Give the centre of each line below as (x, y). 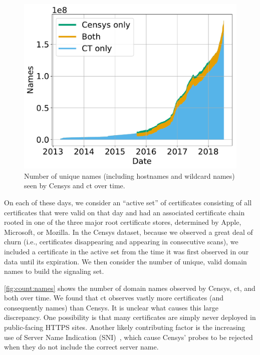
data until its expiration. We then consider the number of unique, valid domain (125, 261)
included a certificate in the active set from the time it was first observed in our (126, 251)
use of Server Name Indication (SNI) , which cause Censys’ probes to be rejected (128, 337)
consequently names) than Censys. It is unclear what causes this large (111, 307)
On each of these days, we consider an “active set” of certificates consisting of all (128, 202)
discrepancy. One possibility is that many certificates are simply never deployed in (130, 317)
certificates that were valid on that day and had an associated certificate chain (124, 212)
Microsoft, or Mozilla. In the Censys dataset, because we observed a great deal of (128, 232)
